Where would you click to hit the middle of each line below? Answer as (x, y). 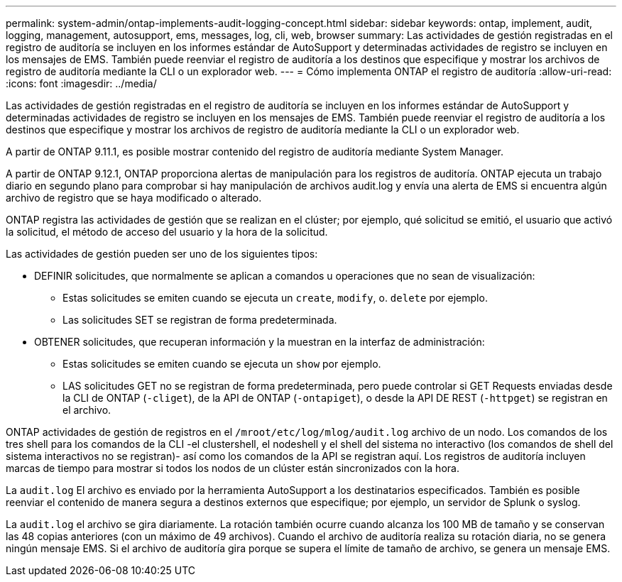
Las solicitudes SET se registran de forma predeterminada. (200, 320)
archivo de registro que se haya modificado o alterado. (134, 198)
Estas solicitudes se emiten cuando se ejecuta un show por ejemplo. (222, 364)
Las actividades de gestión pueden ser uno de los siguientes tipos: (162, 254)
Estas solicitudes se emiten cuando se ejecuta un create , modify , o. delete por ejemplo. (275, 298)
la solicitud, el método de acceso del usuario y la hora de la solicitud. (167, 232)
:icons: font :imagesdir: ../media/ (81, 83)
